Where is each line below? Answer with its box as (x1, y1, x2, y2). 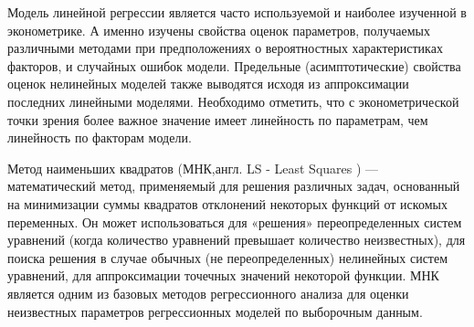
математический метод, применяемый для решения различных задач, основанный (7, 176, 460, 195)
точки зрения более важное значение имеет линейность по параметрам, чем (7, 110, 428, 129)
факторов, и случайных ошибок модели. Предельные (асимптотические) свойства (7, 56, 461, 75)
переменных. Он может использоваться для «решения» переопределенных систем (7, 212, 462, 231)
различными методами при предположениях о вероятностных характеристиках (7, 38, 443, 58)
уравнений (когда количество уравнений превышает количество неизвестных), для (7, 230, 466, 249)
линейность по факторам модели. (7, 128, 192, 147)
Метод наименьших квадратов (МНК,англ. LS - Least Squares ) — (7, 158, 379, 177)
